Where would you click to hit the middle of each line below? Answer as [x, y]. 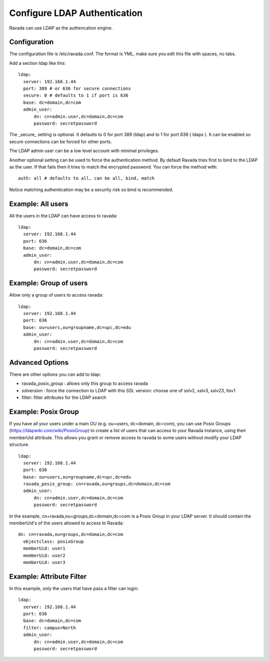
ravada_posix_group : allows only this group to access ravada [85, 383]
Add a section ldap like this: [37, 63]
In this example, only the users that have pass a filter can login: [74, 588]
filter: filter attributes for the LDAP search [64, 398]
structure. [19, 445]
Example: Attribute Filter [48, 577]
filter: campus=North [50, 628]
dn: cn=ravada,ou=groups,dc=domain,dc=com [71, 534]
